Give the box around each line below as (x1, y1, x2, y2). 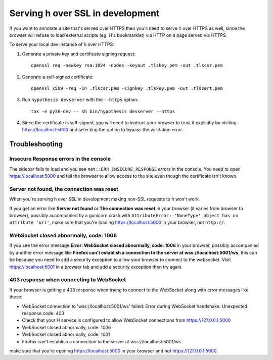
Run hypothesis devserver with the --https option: (22, 96, 139, 103)
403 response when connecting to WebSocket (9, 276, 126, 283)
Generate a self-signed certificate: (22, 74, 94, 80)
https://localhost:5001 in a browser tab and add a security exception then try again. (9, 264, 183, 270)
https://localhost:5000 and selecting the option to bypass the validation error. (22, 127, 184, 133)
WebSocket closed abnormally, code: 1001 (22, 331, 111, 338)
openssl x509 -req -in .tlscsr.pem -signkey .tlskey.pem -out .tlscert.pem (31, 85, 223, 91)
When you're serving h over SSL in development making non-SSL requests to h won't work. (9, 196, 200, 202)
